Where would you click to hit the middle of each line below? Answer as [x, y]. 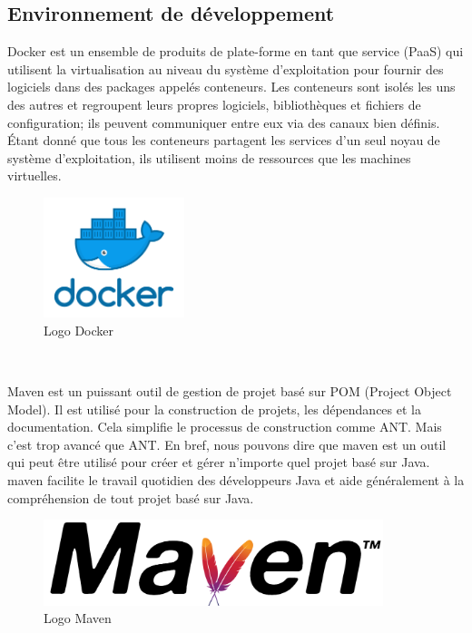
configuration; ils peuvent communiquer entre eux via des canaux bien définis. [224, 122]
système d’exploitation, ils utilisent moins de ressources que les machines [209, 157]
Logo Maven [78, 618]
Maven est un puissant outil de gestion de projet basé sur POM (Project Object [230, 391]
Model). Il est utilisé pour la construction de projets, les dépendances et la [214, 409]
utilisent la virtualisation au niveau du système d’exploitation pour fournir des [226, 68]
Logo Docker [79, 330]
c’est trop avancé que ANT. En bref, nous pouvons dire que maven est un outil [227, 444]
